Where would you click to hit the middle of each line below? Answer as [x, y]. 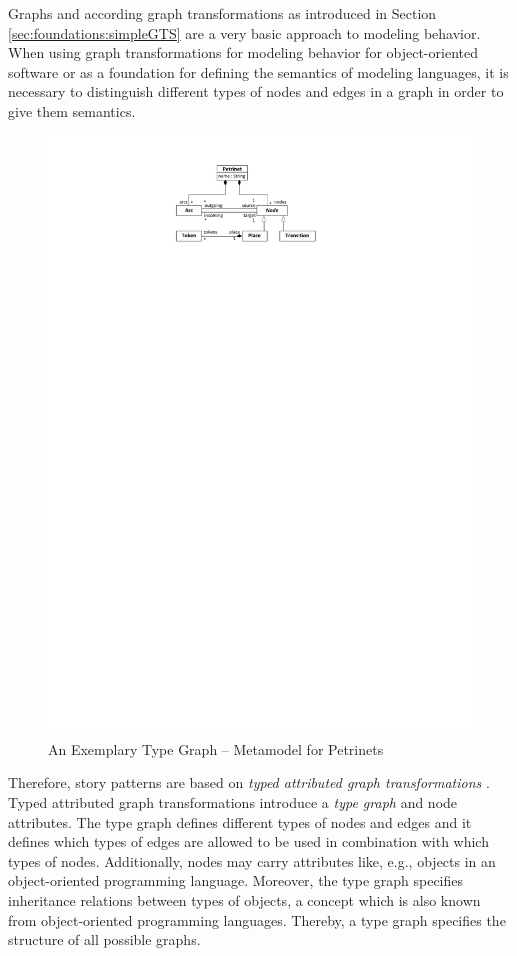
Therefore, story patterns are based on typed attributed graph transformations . [249, 782]
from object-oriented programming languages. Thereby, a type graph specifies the [257, 919]
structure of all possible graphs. [104, 939]
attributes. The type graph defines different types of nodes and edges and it [240, 821]
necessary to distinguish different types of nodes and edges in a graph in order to [256, 91]
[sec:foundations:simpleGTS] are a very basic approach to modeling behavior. [244, 32]
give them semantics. [72, 110]
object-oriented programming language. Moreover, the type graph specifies [236, 880]
